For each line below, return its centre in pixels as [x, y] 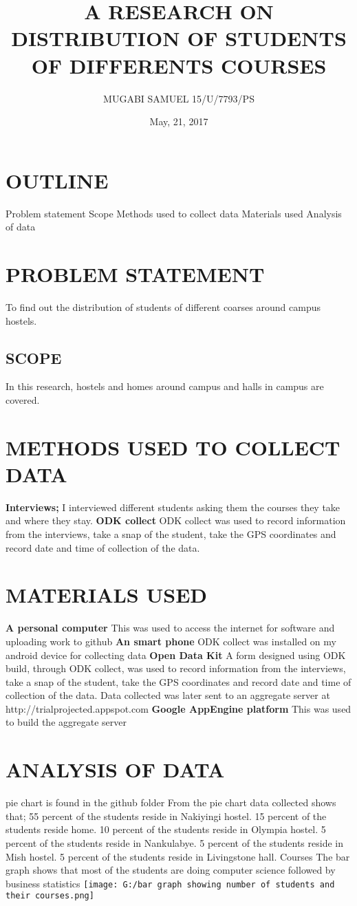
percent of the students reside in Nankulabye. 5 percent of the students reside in [174, 842]
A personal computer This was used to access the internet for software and [170, 628]
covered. [23, 399]
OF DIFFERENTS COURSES [179, 65]
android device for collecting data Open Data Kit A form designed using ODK [176, 655]
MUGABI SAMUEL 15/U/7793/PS [179, 98]
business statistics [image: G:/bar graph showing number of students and [170, 883]
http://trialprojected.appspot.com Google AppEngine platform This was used [178, 708]
